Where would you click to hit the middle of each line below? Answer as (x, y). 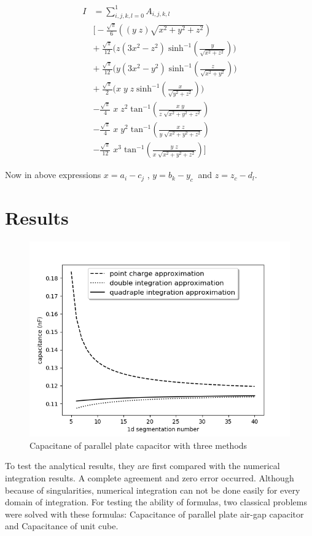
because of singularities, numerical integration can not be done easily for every (153, 490)
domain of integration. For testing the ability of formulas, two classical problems (156, 502)
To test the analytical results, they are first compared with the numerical (142, 466)
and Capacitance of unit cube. (62, 526)
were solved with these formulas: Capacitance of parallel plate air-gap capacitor (154, 514)
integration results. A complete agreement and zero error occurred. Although (150, 477)
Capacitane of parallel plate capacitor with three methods (138, 445)
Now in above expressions (53, 175)
